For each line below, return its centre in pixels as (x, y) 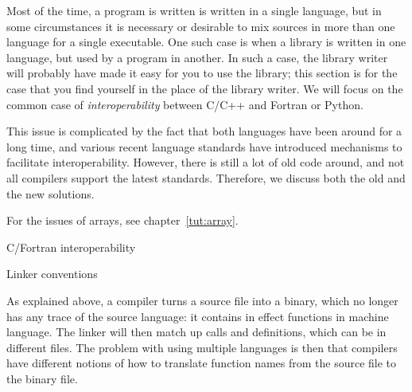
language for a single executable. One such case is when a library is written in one (206, 42)
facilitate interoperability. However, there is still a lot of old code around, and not (206, 162)
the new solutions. (51, 193)
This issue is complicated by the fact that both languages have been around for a (204, 131)
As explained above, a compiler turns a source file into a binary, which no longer (202, 300)
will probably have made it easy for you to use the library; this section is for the (202, 73)
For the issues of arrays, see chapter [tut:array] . (122, 220)
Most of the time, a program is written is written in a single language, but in (194, 10)
